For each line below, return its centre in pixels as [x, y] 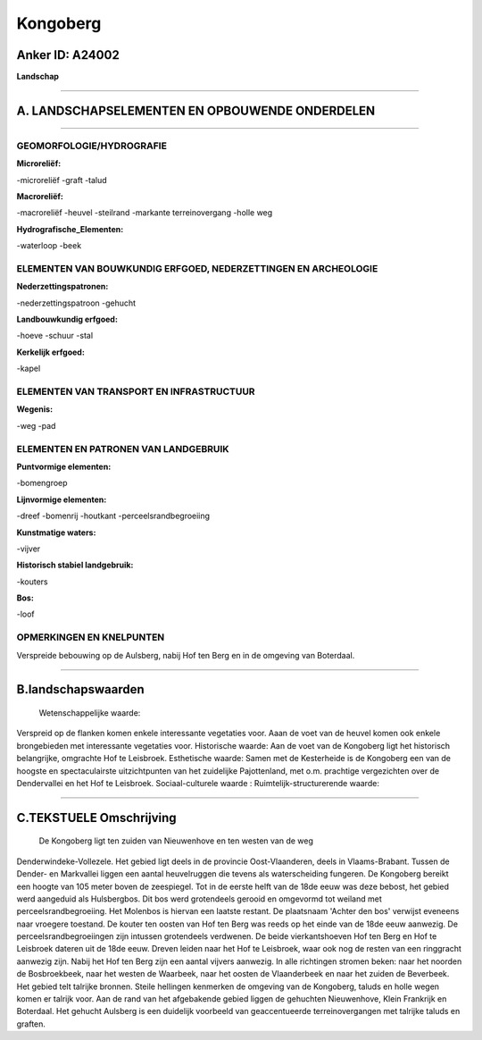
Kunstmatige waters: [56, 533]
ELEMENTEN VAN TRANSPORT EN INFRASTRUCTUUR [136, 391]
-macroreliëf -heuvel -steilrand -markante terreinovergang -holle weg [145, 213]
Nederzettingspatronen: [62, 287]
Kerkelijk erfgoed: [50, 352]
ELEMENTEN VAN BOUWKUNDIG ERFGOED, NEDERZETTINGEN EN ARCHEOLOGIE [197, 268]
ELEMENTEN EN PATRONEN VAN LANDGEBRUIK [123, 449]
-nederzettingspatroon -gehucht [76, 303]
